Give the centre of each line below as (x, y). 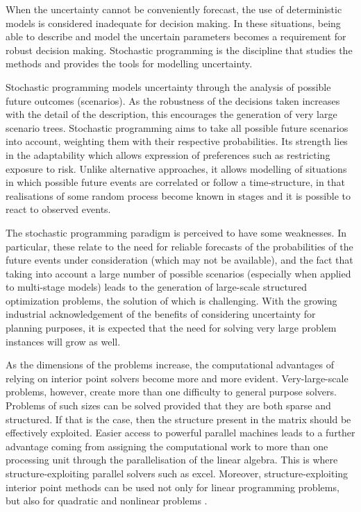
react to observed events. (58, 209)
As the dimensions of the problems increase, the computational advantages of (170, 365)
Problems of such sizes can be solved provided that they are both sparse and (168, 406)
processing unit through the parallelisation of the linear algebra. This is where (172, 460)
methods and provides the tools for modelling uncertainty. (129, 63)
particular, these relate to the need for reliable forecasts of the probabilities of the (179, 246)
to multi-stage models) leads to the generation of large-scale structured (157, 287)
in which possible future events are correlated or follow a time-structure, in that (176, 182)
